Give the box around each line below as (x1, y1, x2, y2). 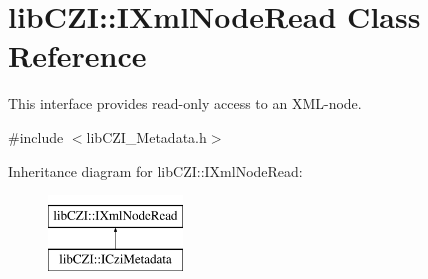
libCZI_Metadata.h (86, 126, 207, 147)
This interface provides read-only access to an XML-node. (8, 93, 362, 114)
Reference (8, 35, 147, 76)
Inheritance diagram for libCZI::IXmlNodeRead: (8, 160, 303, 181)
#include (8, 126, 64, 147)
